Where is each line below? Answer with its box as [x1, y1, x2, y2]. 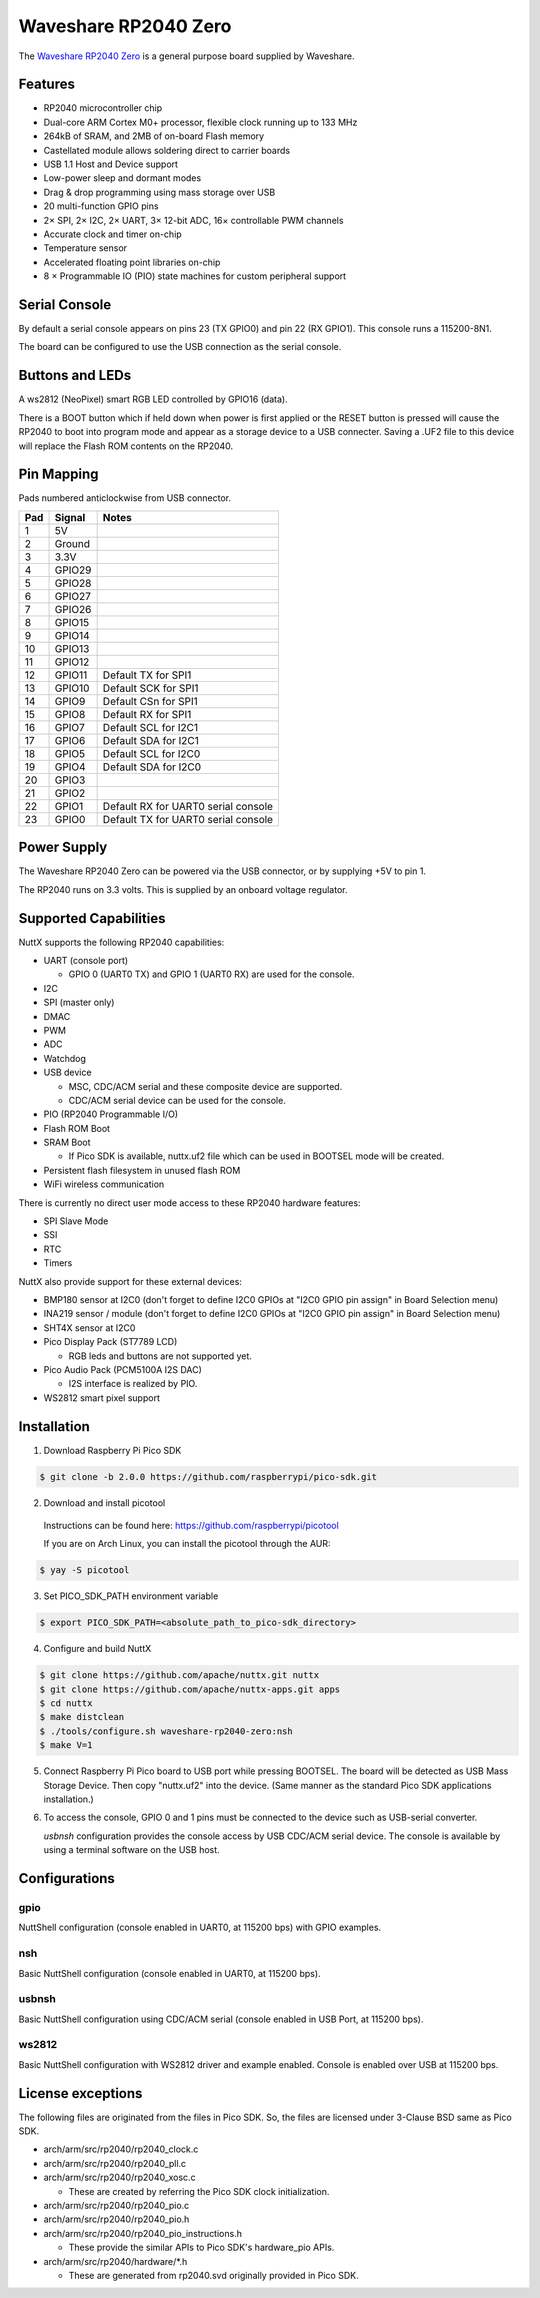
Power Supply [18, 839, 108, 856]
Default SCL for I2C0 [102, 746, 201, 760]
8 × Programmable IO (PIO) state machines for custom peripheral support [43, 270, 347, 282]
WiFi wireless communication [43, 1178, 165, 1190]
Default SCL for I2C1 [102, 720, 199, 734]
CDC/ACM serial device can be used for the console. [68, 1094, 287, 1106]
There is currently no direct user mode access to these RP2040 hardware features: [18, 1196, 361, 1209]
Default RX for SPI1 [102, 707, 192, 721]
